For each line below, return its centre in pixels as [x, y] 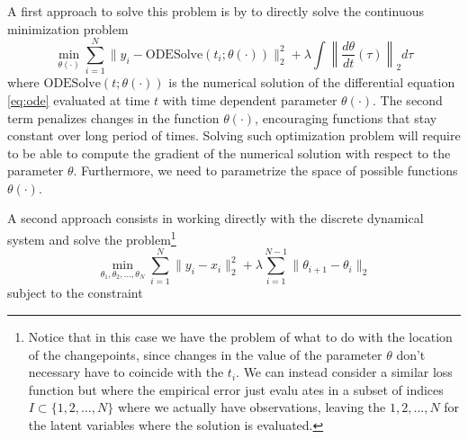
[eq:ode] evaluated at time [79, 99]
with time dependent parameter [250, 99]
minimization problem [68, 28]
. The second [408, 99]
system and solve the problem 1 [92, 238]
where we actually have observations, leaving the [252, 407]
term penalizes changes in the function [113, 117]
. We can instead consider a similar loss [344, 372]
